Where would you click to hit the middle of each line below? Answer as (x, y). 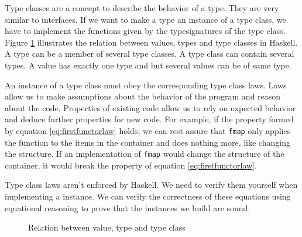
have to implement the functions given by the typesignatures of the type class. (145, 31)
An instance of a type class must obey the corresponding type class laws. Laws (146, 85)
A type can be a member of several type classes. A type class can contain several (150, 54)
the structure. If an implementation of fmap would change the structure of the (145, 154)
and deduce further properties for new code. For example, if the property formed (149, 119)
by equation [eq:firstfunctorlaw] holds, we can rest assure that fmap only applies (148, 130)
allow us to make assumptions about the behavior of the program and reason (143, 96)
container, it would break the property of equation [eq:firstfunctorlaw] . (131, 165)
